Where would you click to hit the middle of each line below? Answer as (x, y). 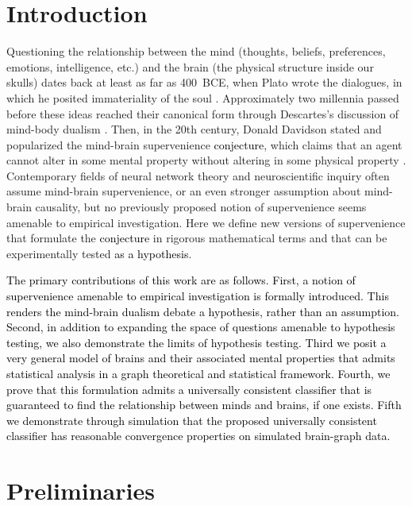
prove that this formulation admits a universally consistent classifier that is (189, 389)
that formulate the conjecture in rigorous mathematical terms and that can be (197, 238)
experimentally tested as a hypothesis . (99, 253)
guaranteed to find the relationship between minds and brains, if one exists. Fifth (204, 405)
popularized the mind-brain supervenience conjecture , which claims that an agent (204, 144)
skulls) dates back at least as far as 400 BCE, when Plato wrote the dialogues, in (204, 82)
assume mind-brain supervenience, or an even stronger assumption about (184, 191)
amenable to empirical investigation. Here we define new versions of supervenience (206, 222)
